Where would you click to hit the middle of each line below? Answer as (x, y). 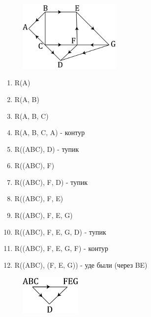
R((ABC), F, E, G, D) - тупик (60, 231)
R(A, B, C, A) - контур (50, 132)
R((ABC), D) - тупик (47, 149)
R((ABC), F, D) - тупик (51, 182)
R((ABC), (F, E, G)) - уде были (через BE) (81, 264)
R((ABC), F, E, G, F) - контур (61, 248)
